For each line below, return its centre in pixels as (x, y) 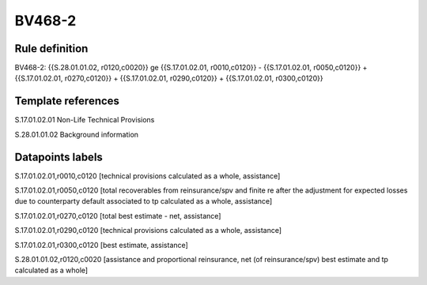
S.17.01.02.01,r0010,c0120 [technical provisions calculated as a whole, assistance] (147, 176)
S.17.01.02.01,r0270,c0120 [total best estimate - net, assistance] (118, 216)
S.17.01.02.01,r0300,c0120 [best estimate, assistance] (102, 245)
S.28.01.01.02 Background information (76, 134)
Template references (67, 101)
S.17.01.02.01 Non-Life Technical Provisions (85, 120)
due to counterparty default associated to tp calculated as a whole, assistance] (144, 201)
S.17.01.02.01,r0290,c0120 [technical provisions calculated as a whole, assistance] (148, 231)
